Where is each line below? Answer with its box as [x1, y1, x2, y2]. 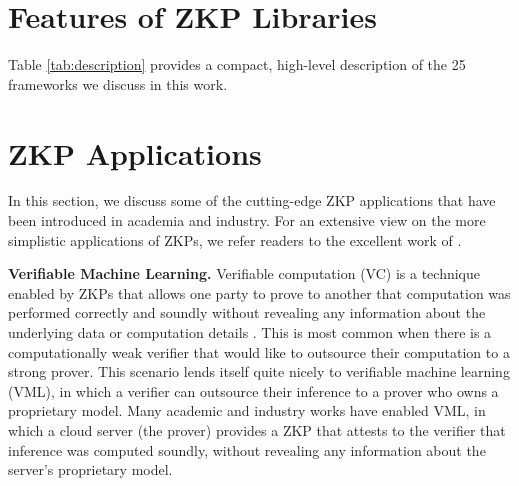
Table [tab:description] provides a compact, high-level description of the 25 [8, 54, 466, 75]
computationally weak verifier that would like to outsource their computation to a [8, 341, 510, 362]
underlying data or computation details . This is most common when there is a [8, 322, 492, 342]
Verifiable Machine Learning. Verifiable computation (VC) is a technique [8, 263, 480, 284]
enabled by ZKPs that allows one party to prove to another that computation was [8, 282, 511, 303]
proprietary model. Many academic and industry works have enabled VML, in [8, 400, 486, 421]
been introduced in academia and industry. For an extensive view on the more [8, 210, 486, 231]
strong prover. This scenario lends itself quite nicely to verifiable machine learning [8, 361, 510, 382]
